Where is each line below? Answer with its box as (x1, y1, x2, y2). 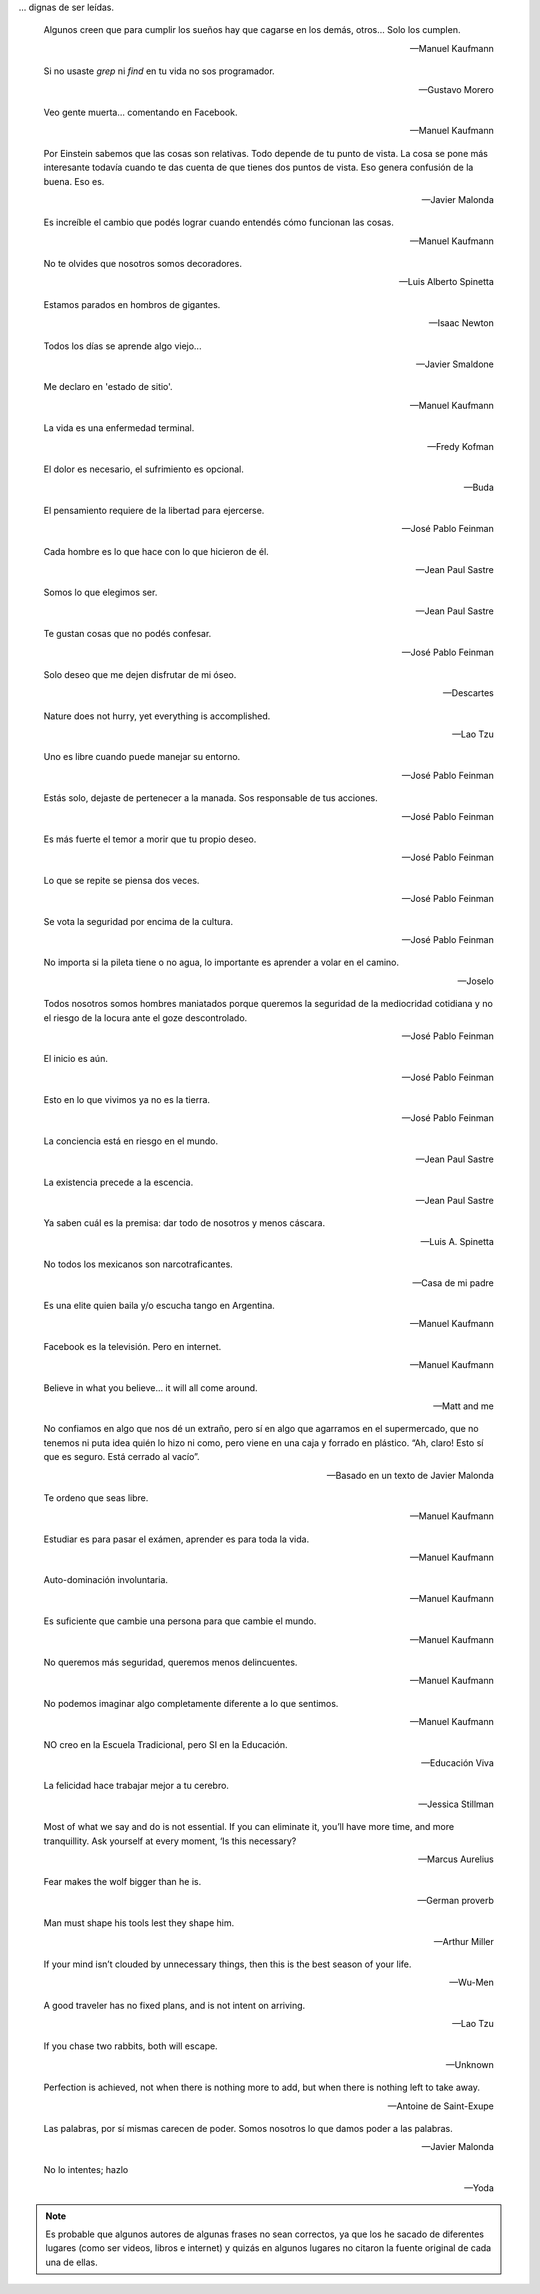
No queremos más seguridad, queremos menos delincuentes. (43, 1656, 298, 1669)
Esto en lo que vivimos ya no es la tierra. (43, 1094, 210, 1106)
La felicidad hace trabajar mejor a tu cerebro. (43, 1780, 230, 1792)
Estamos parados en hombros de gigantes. (43, 298, 221, 310)
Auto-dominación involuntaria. (43, 1574, 169, 1586)
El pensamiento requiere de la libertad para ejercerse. (43, 504, 265, 516)
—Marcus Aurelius (418, 1853, 494, 1865)
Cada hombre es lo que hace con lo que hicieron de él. (43, 545, 269, 557)
